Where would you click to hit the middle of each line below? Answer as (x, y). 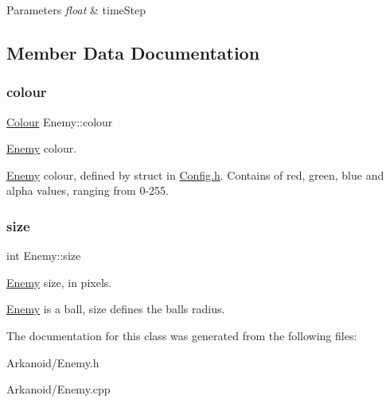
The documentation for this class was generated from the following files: (182, 335)
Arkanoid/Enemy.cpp (58, 389)
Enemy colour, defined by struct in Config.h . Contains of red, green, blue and (195, 174)
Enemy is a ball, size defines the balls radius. (116, 309)
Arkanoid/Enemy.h (53, 362)
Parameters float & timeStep (76, 10)
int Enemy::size (44, 256)
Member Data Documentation (133, 52)
